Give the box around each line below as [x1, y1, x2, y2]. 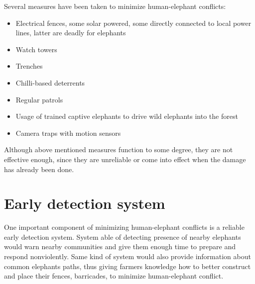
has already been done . [4, 164, 74, 174]
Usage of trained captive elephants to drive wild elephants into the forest [15, 111, 238, 121]
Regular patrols [15, 94, 63, 104]
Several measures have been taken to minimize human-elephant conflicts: [4, 1, 226, 11]
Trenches [15, 61, 43, 71]
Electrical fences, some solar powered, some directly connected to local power [15, 17, 252, 28]
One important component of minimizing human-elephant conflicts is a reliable [4, 222, 245, 232]
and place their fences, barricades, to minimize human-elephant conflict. [4, 271, 224, 281]
